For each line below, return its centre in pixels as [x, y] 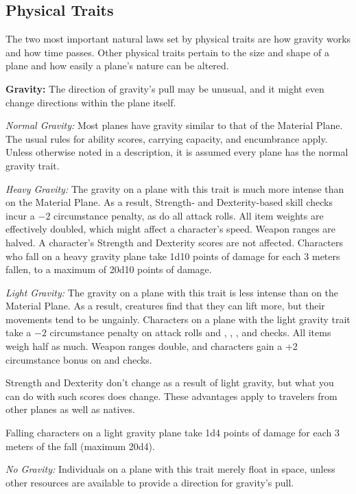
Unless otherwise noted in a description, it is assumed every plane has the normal [177, 152]
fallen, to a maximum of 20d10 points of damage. [109, 269]
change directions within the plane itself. [91, 102]
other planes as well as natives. [70, 409]
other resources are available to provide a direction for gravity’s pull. [150, 482]
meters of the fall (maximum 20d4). [80, 446]
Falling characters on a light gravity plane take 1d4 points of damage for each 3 [173, 433]
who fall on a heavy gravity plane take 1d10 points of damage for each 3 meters [173, 256]
